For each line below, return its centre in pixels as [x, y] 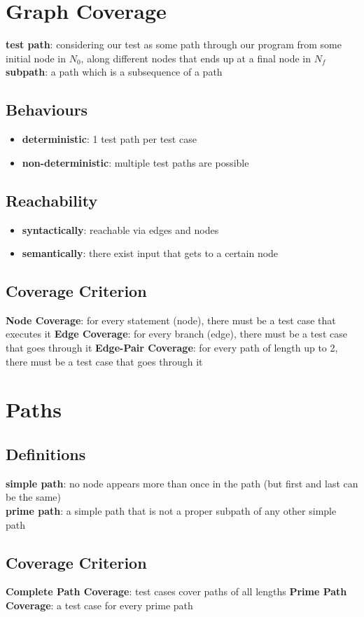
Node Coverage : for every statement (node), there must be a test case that [171, 320]
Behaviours [47, 110]
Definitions [46, 454]
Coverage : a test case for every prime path [99, 605]
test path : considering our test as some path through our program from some [174, 44]
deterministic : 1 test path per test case [109, 139]
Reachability [52, 200]
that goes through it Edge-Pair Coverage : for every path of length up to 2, [172, 348]
